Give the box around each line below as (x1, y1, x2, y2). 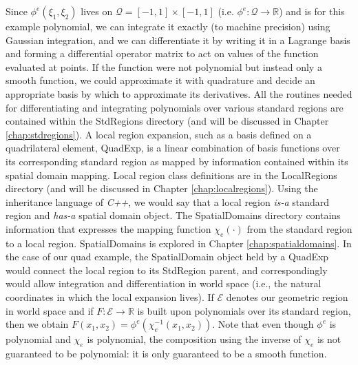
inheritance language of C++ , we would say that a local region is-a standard (6, 194, 330, 209)
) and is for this (279, 4, 345, 18)
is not (317, 332, 341, 346)
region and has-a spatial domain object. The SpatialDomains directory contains (6, 208, 341, 222)
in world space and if (6, 303, 94, 317)
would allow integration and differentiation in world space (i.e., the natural (6, 276, 322, 291)
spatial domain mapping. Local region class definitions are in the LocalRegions (6, 167, 337, 182)
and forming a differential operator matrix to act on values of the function (6, 46, 319, 61)
